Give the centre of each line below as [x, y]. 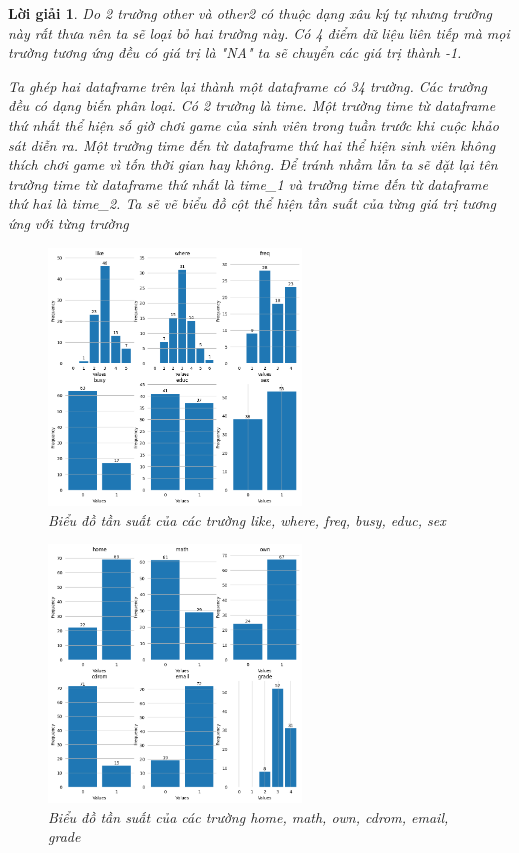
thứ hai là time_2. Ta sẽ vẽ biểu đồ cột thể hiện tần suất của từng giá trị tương [252, 203]
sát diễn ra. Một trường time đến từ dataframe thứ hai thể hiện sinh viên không [252, 144]
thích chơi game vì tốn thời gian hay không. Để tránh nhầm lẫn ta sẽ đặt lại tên [253, 164]
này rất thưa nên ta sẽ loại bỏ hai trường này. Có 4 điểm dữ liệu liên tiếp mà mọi [259, 32]
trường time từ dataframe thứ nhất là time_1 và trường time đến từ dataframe [248, 183]
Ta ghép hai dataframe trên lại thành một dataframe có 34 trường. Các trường [247, 85]
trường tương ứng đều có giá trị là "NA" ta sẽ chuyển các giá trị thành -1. [235, 52]
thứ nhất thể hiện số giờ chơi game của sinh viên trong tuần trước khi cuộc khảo [253, 124]
